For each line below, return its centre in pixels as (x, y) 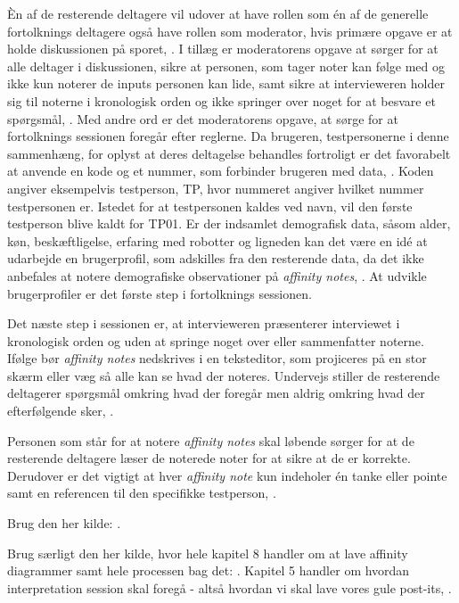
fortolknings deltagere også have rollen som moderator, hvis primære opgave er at (230, 31)
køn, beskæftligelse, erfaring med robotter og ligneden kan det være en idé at (217, 240)
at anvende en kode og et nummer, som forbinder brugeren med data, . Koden (221, 171)
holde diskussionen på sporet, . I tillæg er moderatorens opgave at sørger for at (223, 49)
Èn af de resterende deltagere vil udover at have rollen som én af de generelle (218, 13)
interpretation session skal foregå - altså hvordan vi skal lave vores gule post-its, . (229, 587)
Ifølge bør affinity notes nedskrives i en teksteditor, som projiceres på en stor (217, 358)
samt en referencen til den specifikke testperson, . (142, 493)
